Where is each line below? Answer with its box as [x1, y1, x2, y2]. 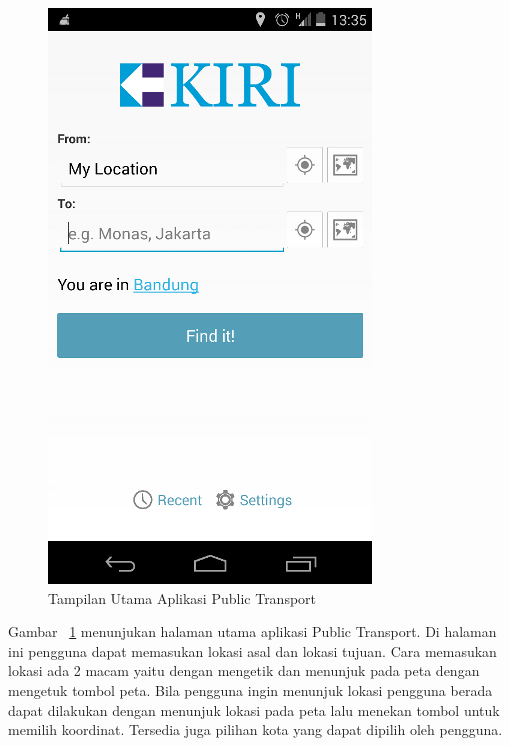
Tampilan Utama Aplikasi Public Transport [48, 587, 317, 608]
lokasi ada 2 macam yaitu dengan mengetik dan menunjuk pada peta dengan [8, 660, 480, 681]
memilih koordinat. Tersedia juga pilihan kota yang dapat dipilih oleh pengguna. [8, 719, 503, 740]
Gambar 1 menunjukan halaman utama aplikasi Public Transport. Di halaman [8, 621, 497, 642]
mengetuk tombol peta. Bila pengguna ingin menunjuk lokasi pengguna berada [8, 679, 493, 700]
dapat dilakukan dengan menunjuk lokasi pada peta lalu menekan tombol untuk [8, 699, 500, 720]
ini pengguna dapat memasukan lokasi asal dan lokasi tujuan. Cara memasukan [8, 640, 497, 661]
